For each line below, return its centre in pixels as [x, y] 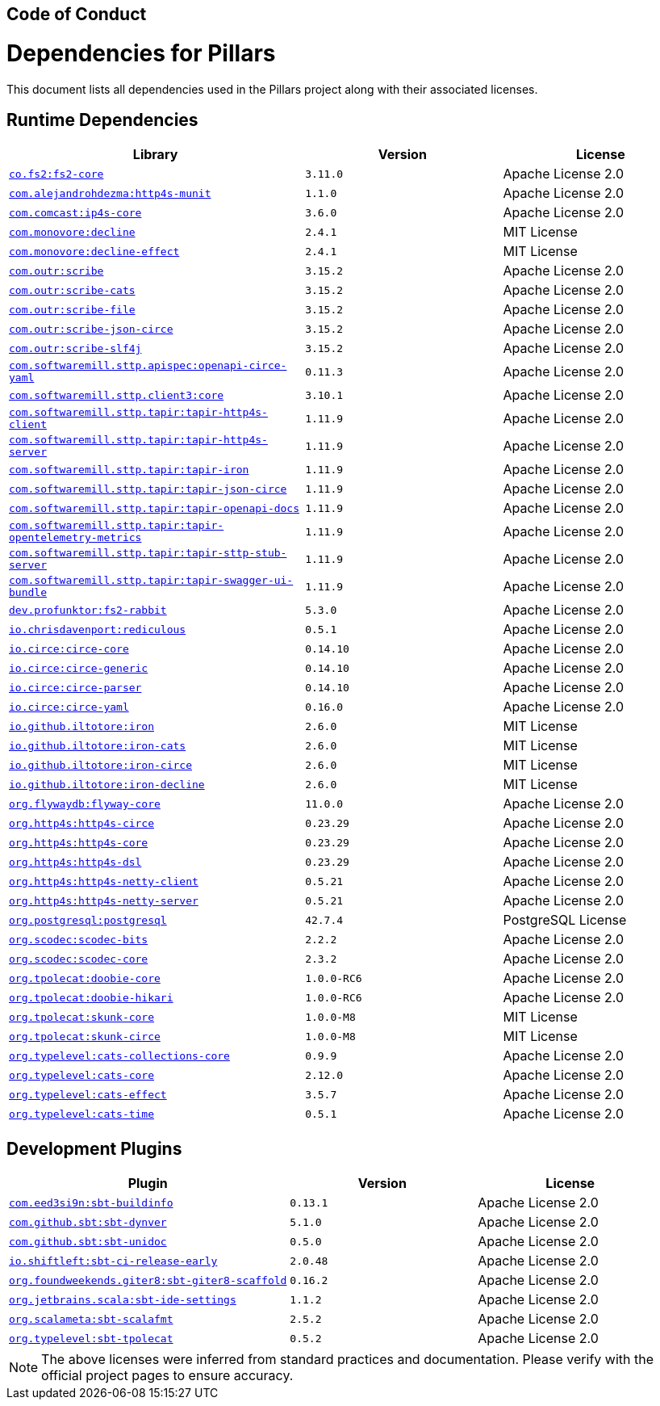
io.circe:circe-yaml [69, 707]
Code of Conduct [77, 14]
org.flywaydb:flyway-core [85, 804]
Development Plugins [94, 1148]
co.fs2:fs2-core [56, 174]
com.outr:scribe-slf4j [75, 348]
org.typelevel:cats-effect [88, 1094]
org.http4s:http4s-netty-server [104, 900]
